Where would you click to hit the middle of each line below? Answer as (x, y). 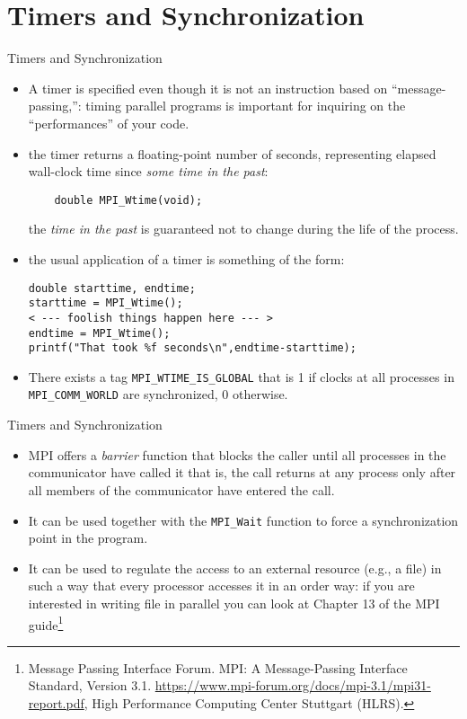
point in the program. (88, 538)
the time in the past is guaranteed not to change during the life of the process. (243, 229)
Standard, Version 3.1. (90, 685)
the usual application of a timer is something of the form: (186, 258)
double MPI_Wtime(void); (128, 200)
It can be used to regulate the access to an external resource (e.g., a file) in (235, 568)
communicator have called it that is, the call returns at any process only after (242, 472)
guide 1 (46, 623)
